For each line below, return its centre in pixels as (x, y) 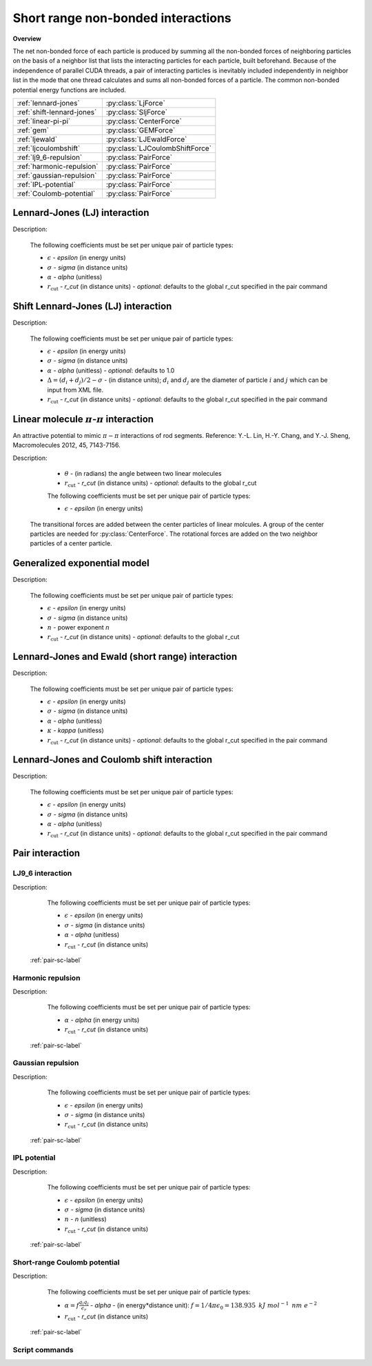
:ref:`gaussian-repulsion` (57, 175)
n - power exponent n (78, 627)
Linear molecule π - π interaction (83, 419)
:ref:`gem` (33, 130)
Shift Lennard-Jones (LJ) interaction (92, 307)
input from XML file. (75, 390)
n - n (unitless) (85, 1219)
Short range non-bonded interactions (122, 18)
